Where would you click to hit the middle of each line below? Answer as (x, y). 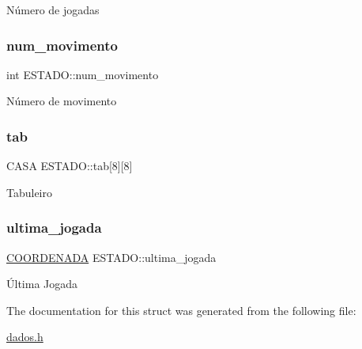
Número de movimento (62, 101)
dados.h (25, 337)
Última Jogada (42, 284)
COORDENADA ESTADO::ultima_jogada (111, 257)
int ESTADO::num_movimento (83, 74)
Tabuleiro (30, 192)
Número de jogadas (53, 9)
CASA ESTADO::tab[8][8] (70, 166)
